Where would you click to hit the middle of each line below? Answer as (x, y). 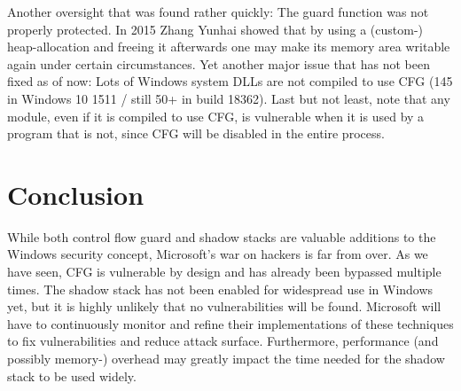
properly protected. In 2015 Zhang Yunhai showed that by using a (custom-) (215, 29)
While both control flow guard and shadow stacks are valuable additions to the (222, 236)
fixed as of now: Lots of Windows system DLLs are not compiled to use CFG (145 (230, 81)
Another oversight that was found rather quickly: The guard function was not (218, 12)
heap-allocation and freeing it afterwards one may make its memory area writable (229, 47)
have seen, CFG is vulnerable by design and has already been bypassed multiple (224, 272)
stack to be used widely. (72, 375)
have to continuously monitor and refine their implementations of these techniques (230, 323)
